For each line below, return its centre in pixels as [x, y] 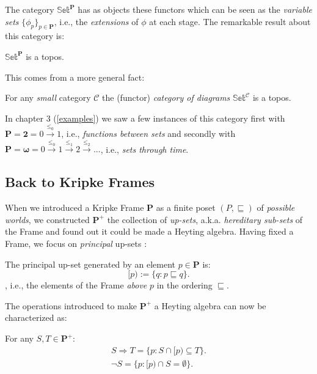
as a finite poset [186, 207]
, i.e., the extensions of [96, 21]
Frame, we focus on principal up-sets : [76, 244]
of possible [276, 207]
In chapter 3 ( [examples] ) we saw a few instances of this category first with [145, 118]
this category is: [35, 36]
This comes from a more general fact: [75, 77]
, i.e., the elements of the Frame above [76, 285]
